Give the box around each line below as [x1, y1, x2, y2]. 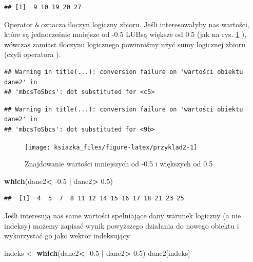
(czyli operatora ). [4, 49, 61, 60]
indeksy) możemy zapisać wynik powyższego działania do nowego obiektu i [4, 220, 239, 231]
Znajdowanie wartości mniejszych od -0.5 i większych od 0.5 [25, 158, 213, 169]
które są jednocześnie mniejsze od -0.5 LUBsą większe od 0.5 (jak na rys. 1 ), [4, 29, 247, 40]
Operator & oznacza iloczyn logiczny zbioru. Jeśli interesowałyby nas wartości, [4, 18, 249, 29]
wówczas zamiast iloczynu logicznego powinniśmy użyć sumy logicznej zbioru [4, 39, 246, 49]
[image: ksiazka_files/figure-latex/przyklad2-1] [25, 143, 198, 151]
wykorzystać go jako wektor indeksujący [4, 230, 130, 241]
